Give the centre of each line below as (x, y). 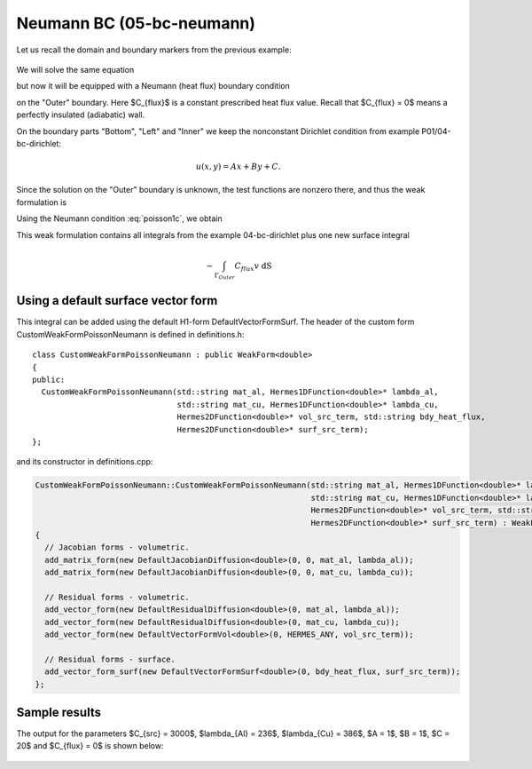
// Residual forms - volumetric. (117, 597)
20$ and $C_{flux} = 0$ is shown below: (90, 746)
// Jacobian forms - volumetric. (117, 547)
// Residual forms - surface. (110, 659)
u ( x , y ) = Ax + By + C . (238, 167)
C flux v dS (253, 266)
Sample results (59, 712)
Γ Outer (224, 276)
